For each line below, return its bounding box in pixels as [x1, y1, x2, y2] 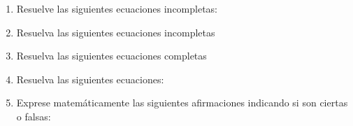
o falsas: [16, 108, 51, 123]
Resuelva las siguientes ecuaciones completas [16, 48, 207, 63]
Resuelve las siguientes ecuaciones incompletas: [16, 1, 218, 15]
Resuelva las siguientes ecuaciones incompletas [16, 24, 215, 39]
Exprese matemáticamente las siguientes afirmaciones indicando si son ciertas [16, 95, 348, 110]
